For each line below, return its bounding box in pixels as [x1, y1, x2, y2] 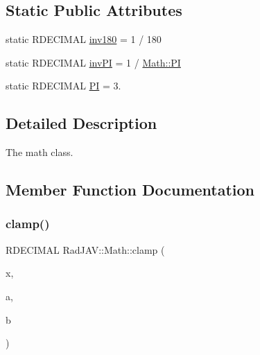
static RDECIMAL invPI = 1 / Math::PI [6, 55, 181, 69]
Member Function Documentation [6, 179, 255, 200]
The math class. [6, 145, 73, 159]
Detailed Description [6, 112, 157, 134]
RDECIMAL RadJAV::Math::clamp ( [6, 242, 165, 257]
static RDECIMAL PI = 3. [6, 78, 121, 93]
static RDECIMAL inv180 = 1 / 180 [6, 32, 162, 46]
